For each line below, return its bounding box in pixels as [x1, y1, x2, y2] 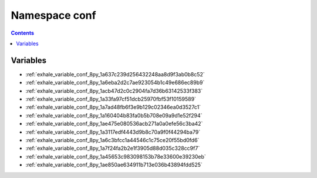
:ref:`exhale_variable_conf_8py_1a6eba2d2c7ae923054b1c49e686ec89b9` [25, 79, 205, 86]
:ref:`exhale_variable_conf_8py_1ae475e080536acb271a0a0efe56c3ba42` [25, 120, 203, 127]
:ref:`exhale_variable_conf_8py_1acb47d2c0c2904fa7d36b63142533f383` [25, 87, 203, 94]
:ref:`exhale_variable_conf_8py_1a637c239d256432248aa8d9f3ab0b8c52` [25, 70, 205, 78]
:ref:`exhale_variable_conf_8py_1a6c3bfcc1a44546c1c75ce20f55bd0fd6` [25, 136, 200, 143]
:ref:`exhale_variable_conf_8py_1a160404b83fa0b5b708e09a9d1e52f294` [25, 112, 203, 119]
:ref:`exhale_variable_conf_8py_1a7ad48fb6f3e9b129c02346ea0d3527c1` [25, 103, 201, 111]
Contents [11, 29, 35, 36]
